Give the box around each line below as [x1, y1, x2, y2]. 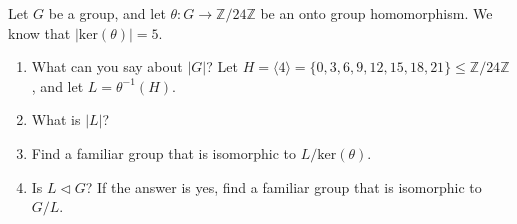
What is [31, 109, 81, 130]
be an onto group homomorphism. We [260, 3, 493, 23]
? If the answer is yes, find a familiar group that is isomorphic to [85, 176, 482, 197]
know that [8, 22, 71, 43]
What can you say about [31, 56, 183, 77]
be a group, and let [48, 3, 166, 23]
